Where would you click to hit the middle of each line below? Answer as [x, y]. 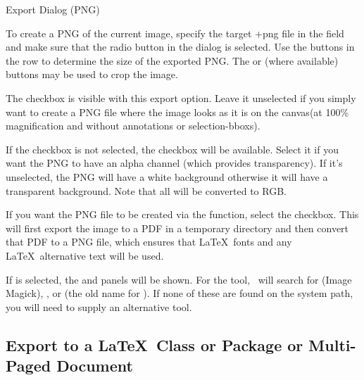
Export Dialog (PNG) [53, 9]
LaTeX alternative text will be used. [85, 255]
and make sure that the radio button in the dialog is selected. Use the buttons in [180, 47]
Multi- [332, 344]
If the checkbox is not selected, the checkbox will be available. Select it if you [172, 149]
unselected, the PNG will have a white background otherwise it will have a [167, 176]
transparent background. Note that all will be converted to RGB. [146, 190]
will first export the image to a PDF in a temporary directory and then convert [177, 228]
